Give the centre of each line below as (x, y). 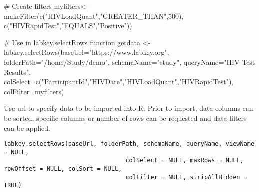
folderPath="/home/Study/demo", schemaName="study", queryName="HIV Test (130, 62)
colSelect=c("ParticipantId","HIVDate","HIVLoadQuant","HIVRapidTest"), (119, 82)
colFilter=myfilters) (34, 91)
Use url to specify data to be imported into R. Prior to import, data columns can (129, 108)
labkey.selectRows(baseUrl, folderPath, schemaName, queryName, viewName (129, 144)
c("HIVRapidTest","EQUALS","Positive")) (68, 26)
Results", (17, 72)
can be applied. (27, 128)
